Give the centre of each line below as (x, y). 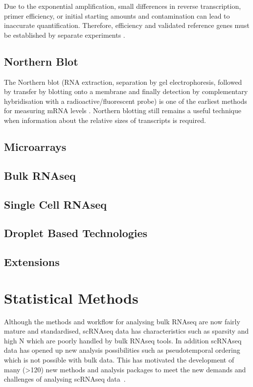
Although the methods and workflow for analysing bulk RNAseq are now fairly (122, 321)
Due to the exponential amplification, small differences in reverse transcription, (123, 6)
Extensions (32, 262)
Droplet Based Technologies (76, 233)
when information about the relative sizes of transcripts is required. (105, 120)
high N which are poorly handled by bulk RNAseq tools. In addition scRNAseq (123, 340)
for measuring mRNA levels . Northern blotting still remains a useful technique (123, 110)
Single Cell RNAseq (55, 204)
